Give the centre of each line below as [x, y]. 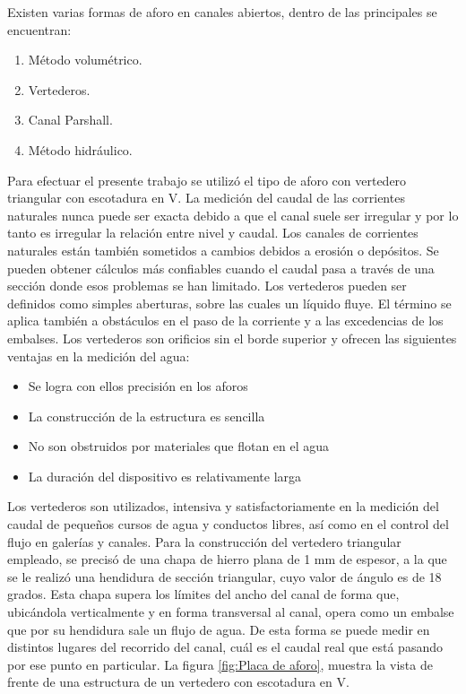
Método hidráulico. [80, 149]
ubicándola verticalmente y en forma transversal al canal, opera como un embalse [231, 612]
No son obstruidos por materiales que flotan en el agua [179, 446]
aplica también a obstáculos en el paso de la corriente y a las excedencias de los [225, 321]
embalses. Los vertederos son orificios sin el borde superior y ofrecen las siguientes [232, 338]
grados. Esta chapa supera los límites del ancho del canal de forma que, [203, 594]
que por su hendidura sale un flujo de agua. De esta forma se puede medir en [219, 629]
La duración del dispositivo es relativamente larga [165, 476]
